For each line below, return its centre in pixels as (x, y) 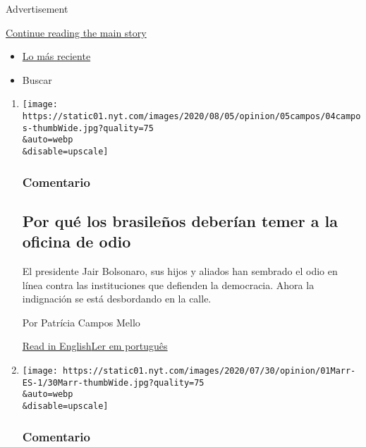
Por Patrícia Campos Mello (81, 322)
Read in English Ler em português (95, 346)
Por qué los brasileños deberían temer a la (180, 220)
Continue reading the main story (76, 32)
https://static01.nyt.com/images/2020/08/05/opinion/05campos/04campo (191, 117)
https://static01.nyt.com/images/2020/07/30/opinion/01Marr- (209, 371)
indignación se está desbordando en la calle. (117, 299)
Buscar (37, 79)
